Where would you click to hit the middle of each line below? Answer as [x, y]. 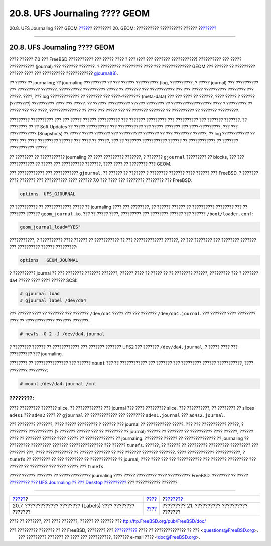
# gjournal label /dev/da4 [53, 301]
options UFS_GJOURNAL [48, 194]
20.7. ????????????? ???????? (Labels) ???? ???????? [74, 505]
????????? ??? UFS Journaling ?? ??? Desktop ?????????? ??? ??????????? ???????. [94, 483]
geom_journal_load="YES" [50, 227]
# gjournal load [40, 294]
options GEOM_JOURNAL [49, 260]
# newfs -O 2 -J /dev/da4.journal [62, 334]
